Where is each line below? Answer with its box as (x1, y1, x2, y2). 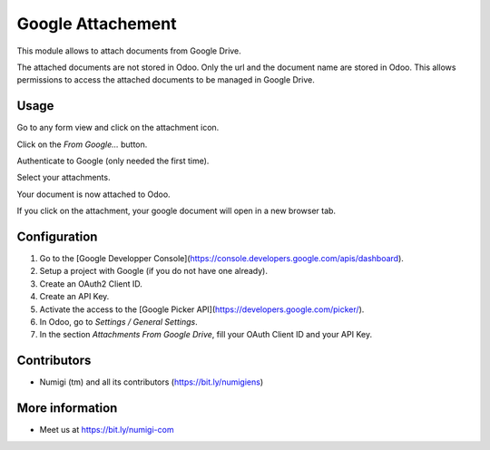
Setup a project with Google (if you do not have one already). (39, 266, 268, 277)
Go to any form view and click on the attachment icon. (16, 122, 220, 133)
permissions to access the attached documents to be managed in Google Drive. (16, 74, 315, 85)
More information (16, 400, 118, 416)
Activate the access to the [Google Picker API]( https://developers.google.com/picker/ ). (39, 304, 365, 315)
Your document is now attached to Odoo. (16, 189, 171, 200)
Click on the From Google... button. (16, 139, 148, 150)
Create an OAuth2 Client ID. (39, 278, 142, 289)
